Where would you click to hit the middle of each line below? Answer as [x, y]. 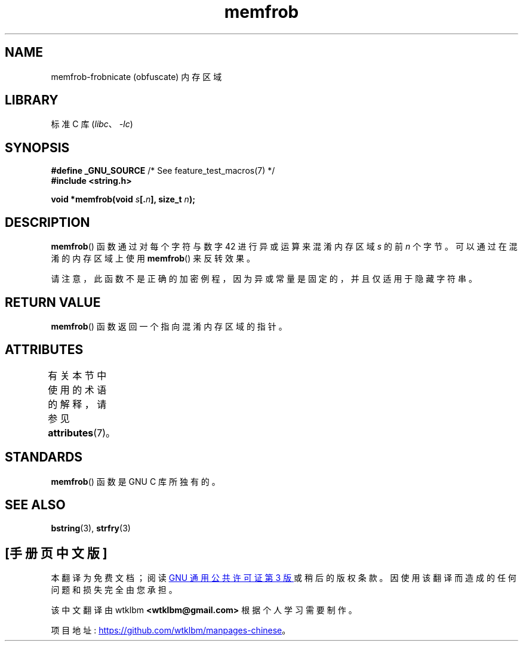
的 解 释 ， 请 [77, 404]
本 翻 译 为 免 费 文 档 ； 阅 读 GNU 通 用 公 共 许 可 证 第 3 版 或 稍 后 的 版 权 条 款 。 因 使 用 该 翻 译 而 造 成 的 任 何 [284, 578]
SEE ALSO [35, 505]
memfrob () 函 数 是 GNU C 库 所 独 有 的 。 [136, 481]
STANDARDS [44, 457]
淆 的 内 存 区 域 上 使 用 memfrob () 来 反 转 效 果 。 [153, 259]
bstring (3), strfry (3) [91, 528]
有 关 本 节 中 [77, 375]
